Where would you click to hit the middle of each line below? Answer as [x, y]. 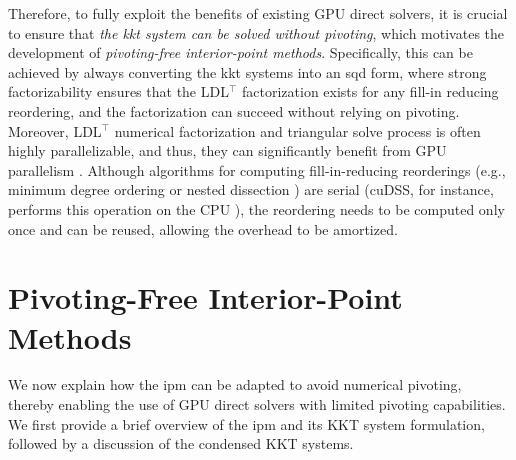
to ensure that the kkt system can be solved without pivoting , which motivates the [256, 32]
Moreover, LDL [55, 130]
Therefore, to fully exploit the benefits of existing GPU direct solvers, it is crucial [258, 13]
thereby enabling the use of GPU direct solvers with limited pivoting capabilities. [257, 404]
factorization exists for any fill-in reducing [370, 91]
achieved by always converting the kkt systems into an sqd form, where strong [247, 71]
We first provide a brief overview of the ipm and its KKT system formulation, [246, 423]
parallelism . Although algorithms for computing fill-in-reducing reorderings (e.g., [257, 169]
